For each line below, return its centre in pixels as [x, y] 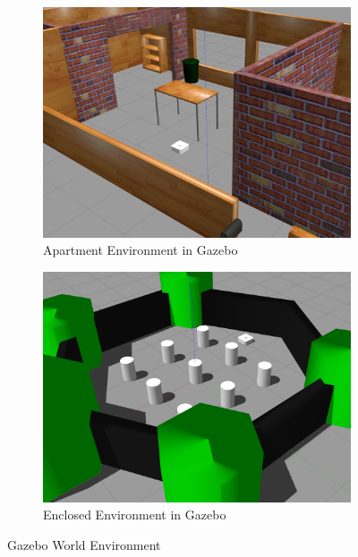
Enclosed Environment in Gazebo [135, 515]
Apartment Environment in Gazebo [141, 250]
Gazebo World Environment [84, 545]
